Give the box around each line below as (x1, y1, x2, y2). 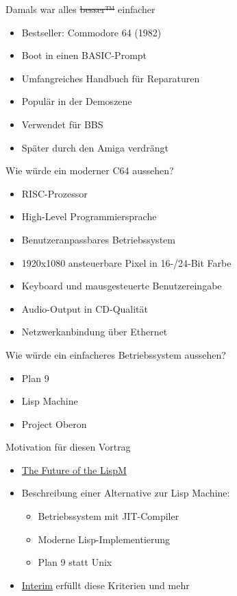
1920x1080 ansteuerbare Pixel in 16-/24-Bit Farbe (21, 255, 232, 270)
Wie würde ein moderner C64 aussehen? (5, 163, 174, 178)
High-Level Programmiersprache (21, 209, 157, 224)
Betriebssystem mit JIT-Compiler (38, 509, 179, 523)
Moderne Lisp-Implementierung (38, 532, 171, 546)
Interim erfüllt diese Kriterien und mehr (21, 577, 190, 592)
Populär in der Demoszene (21, 94, 132, 108)
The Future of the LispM (21, 462, 127, 477)
